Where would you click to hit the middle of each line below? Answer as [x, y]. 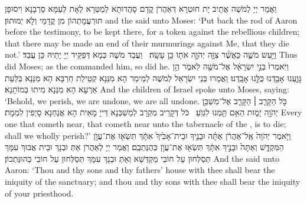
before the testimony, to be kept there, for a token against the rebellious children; [152, 31]
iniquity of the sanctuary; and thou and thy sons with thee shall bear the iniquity [153, 181]
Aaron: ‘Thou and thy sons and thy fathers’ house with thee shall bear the [140, 170]
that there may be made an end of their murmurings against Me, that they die [147, 43]
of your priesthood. [39, 193]
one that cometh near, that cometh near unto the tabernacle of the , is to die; [146, 123]
